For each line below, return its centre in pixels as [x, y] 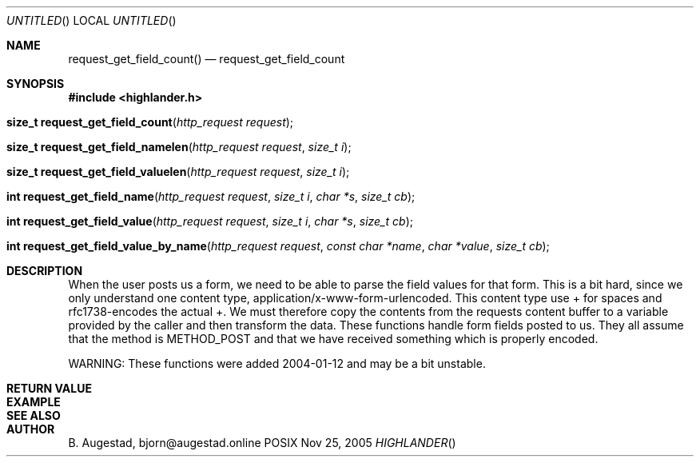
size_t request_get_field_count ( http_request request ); [150, 122]
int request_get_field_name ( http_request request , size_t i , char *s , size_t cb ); [211, 196]
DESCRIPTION [45, 271]
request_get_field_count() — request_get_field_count [207, 59]
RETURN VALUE [49, 388]
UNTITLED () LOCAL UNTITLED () [91, 20]
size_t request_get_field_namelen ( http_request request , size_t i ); [179, 147]
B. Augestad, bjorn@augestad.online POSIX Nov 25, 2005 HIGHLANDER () [262, 443]
